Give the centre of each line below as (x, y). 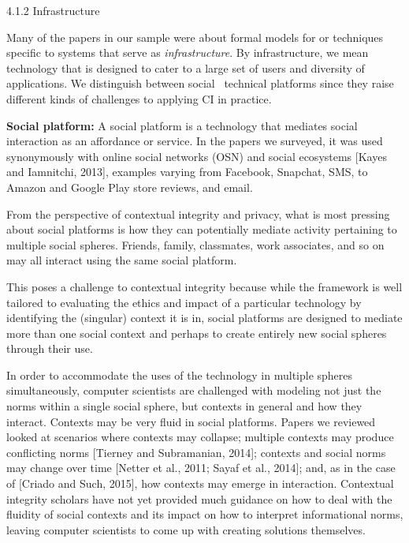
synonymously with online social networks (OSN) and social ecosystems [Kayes (197, 156)
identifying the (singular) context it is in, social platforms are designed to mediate (204, 318)
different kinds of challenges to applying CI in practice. (139, 98)
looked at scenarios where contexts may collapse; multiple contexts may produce (200, 437)
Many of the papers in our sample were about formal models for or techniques (195, 37)
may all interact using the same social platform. (122, 260)
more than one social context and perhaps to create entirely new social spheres (197, 333)
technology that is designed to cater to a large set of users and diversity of (186, 67)
